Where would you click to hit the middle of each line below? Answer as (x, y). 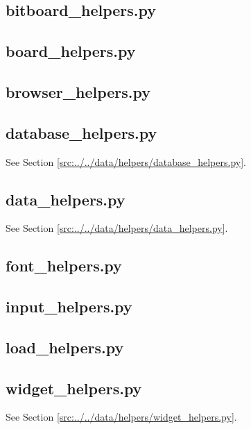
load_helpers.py (65, 347)
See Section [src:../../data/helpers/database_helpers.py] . (126, 161)
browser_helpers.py (78, 91)
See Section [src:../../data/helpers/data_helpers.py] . (117, 228)
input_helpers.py (69, 306)
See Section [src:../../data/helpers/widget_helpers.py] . (121, 417)
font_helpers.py (64, 266)
